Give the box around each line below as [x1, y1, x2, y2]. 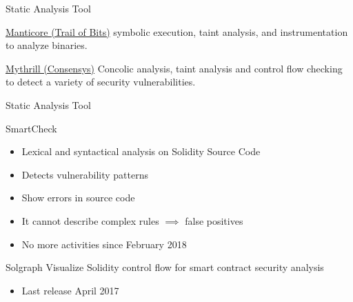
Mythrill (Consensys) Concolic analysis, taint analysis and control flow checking [6, 61, 343, 75]
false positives [185, 213, 243, 228]
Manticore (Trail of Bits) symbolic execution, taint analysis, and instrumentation [6, 24, 348, 39]
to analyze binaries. [6, 38, 88, 52]
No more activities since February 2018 [21, 236, 187, 251]
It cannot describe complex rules [21, 213, 159, 228]
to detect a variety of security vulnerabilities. [6, 74, 196, 89]
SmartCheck [6, 121, 57, 135]
